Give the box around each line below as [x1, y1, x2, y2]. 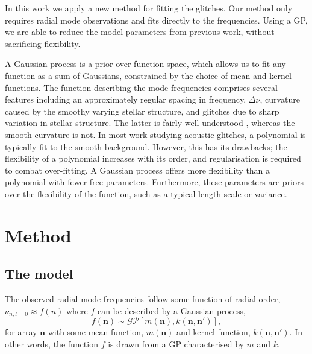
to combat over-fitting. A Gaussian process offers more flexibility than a [5, 163, 270, 176]
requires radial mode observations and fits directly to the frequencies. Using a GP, [5, 13, 308, 26]
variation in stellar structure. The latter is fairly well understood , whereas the [5, 116, 295, 129]
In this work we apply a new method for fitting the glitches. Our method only [5, 2, 293, 14]
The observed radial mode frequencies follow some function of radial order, [5, 292, 281, 305]
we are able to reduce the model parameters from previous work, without [5, 25, 275, 38]
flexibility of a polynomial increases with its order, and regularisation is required [5, 152, 301, 165]
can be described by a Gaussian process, [97, 304, 246, 317]
